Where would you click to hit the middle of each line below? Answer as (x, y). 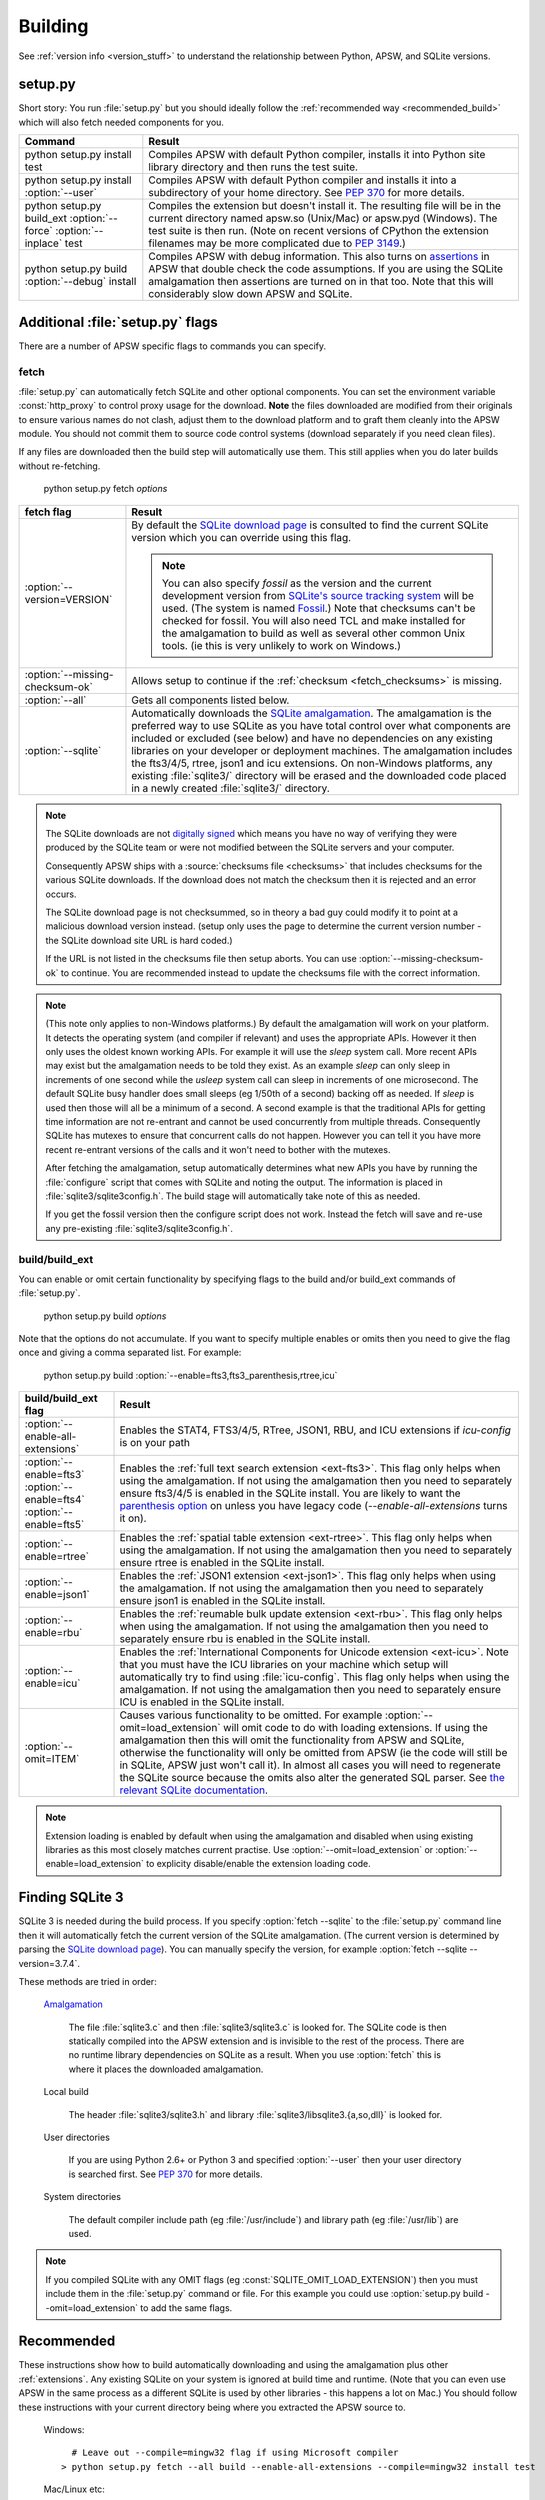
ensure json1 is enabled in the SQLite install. (222, 1601)
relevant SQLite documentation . (194, 1790)
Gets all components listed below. (210, 700)
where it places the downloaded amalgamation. (166, 2069)
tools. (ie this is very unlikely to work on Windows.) (281, 645)
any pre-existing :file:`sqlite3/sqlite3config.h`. (139, 1228)
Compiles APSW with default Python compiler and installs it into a (302, 180)
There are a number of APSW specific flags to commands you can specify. (172, 346)
